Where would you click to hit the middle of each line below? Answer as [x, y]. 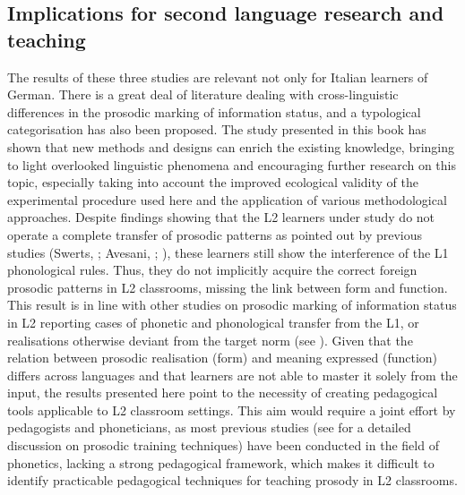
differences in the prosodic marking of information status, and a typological [214, 111]
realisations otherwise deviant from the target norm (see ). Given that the [210, 340]
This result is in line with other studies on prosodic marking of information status [232, 305]
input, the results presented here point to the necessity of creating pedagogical [223, 393]
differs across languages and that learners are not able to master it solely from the [232, 375]
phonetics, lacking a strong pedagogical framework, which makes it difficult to [221, 462]
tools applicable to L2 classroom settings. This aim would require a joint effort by [232, 410]
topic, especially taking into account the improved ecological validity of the [213, 182]
